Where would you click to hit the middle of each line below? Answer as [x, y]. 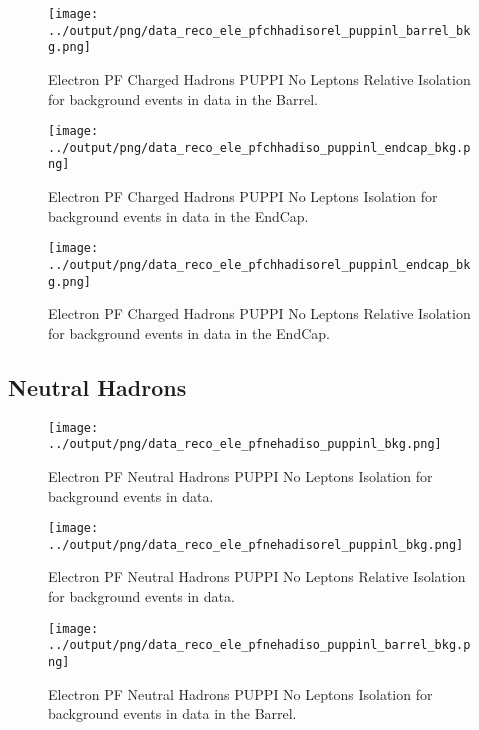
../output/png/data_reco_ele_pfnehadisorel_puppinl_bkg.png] [256, 544]
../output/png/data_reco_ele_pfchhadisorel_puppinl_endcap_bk [259, 264]
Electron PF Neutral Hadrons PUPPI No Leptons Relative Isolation [257, 576]
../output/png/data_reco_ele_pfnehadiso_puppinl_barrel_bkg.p [259, 645]
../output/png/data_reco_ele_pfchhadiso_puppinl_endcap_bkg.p [259, 147]
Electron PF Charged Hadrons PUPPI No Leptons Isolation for [243, 196]
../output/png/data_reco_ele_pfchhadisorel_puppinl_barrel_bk [259, 30]
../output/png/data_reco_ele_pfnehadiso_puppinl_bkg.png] [245, 444]
